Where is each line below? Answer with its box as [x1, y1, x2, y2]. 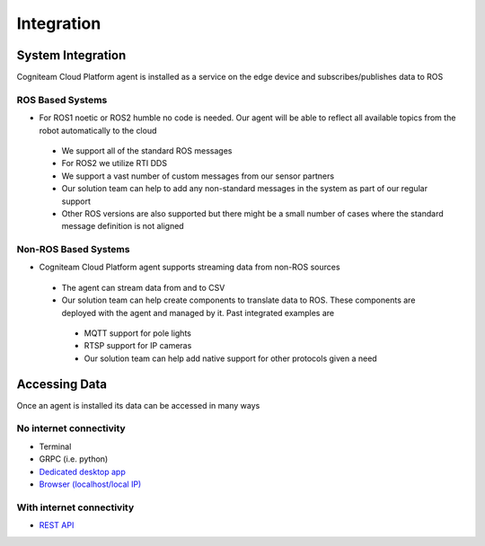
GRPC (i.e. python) [39, 454, 109, 464]
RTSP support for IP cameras [84, 340, 192, 351]
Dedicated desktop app [39, 466, 126, 477]
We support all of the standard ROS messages [61, 145, 233, 156]
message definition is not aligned [61, 221, 184, 232]
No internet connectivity [16, 422, 126, 435]
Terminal [39, 441, 72, 452]
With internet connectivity [16, 501, 135, 514]
